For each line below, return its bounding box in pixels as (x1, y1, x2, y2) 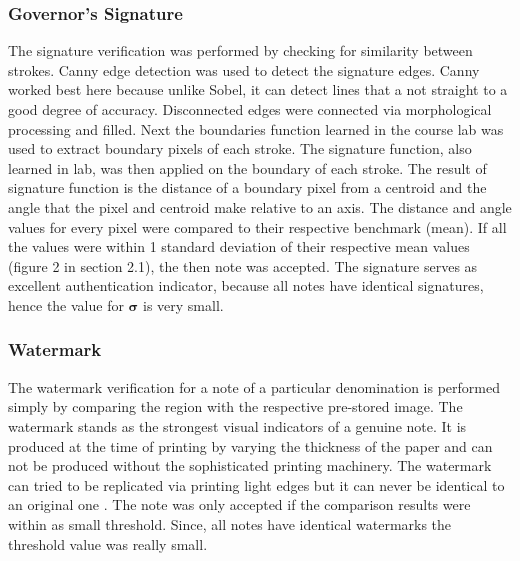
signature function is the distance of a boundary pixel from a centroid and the (8, 177, 487, 198)
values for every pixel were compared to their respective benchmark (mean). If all (8, 216, 507, 237)
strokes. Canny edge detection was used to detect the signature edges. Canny (8, 59, 480, 80)
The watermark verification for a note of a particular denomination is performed (8, 376, 500, 397)
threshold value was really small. (8, 533, 208, 554)
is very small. (142, 294, 224, 315)
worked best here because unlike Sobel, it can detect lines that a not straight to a (8, 79, 508, 100)
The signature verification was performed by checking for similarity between (8, 40, 473, 61)
